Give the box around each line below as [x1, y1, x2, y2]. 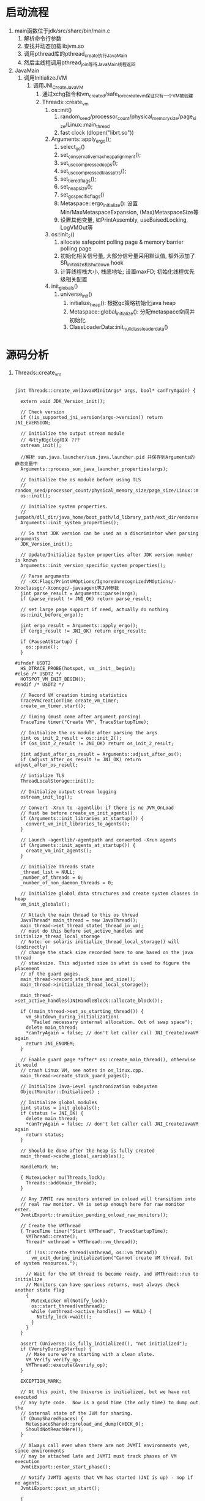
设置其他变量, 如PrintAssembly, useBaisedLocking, [60, 216, 188, 224]
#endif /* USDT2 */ [14, 682, 65, 688]
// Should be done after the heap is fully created [20, 1148, 155, 1154]
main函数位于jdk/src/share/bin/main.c [14, 27, 111, 34]
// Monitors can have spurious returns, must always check [26, 1282, 180, 1288]
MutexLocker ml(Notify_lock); [31, 1298, 108, 1304]
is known [14, 557, 37, 563]
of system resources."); [14, 1260, 78, 1266]
